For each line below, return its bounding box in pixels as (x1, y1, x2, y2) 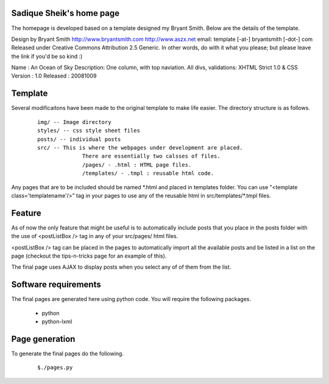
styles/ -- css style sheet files (37, 127, 140, 134)
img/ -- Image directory (37, 118, 111, 125)
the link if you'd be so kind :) (11, 53, 83, 60)
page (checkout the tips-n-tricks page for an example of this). (11, 252, 167, 259)
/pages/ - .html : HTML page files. (82, 161, 192, 168)
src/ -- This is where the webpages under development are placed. (37, 144, 243, 151)
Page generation (11, 333, 76, 344)
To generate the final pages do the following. (11, 350, 124, 357)
